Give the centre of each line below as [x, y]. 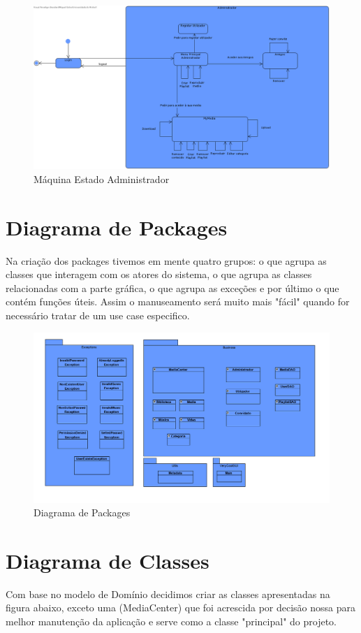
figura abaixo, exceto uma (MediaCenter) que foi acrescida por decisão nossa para [180, 607]
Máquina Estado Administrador [102, 179]
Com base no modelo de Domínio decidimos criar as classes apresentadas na [168, 594]
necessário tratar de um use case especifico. [98, 315]
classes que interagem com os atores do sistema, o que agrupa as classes [159, 274]
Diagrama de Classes [108, 560]
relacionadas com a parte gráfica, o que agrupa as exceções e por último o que [172, 288]
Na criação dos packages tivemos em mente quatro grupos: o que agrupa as [166, 260]
